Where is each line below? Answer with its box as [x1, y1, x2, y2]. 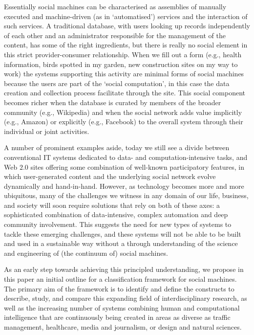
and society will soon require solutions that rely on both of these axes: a [4, 200, 220, 210]
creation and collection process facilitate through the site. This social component [4, 88, 245, 98]
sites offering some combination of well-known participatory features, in [30, 161, 245, 172]
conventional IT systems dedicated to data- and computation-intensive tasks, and [4, 152, 248, 162]
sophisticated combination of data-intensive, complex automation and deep [4, 209, 228, 220]
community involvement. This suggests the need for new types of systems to [4, 219, 232, 229]
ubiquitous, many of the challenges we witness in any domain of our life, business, [4, 190, 249, 201]
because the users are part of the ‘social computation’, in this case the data [4, 78, 230, 88]
